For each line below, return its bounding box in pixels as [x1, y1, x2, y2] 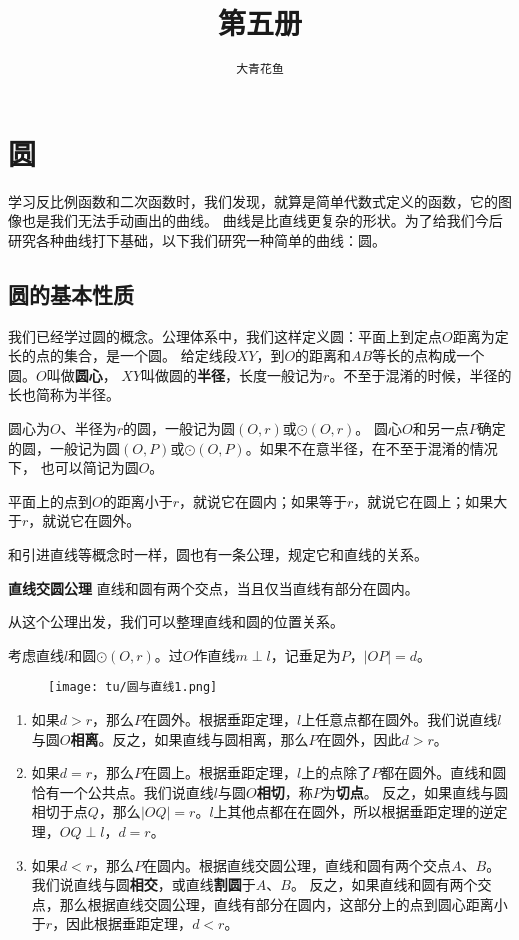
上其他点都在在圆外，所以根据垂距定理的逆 [213, 801, 494, 822]
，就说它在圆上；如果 [353, 490, 494, 511]
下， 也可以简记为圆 [8, 457, 139, 478]
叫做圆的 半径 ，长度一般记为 [141, 364, 324, 385]
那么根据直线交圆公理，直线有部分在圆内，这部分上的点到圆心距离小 [59, 893, 508, 914]
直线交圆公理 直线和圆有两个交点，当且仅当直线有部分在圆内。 [8, 577, 419, 598]
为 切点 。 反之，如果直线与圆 [321, 781, 509, 802]
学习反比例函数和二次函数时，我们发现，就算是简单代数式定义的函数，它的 [8, 190, 498, 211]
